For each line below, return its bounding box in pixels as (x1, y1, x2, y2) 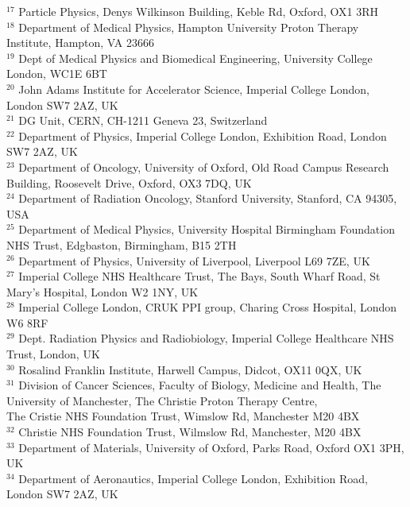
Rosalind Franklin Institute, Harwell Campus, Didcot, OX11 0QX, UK (18, 361, 362, 377)
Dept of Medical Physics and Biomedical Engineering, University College (18, 49, 373, 66)
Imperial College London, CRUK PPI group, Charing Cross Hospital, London (18, 299, 397, 315)
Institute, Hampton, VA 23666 (6, 34, 154, 51)
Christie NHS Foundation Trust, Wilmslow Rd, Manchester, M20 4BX (18, 424, 362, 440)
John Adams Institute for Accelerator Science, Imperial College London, (18, 80, 369, 97)
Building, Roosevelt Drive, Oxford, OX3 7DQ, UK (6, 174, 252, 191)
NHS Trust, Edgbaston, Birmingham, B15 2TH (6, 236, 237, 253)
